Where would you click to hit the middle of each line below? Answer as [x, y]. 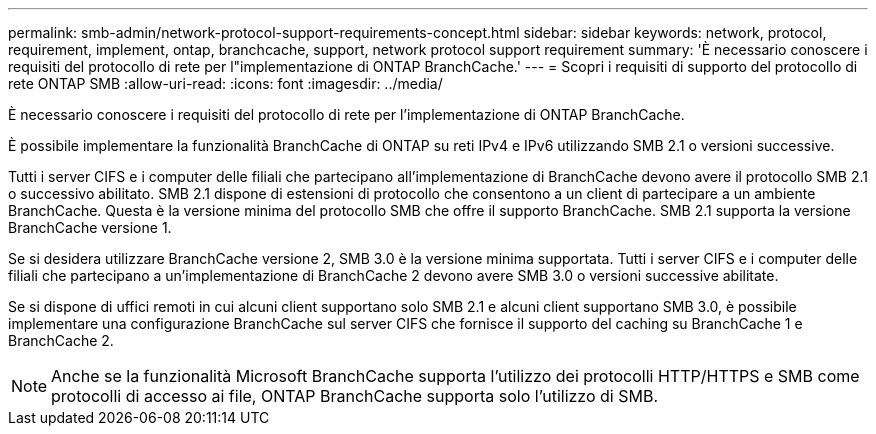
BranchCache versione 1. [90, 227]
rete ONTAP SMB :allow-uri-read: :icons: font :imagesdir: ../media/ [225, 83]
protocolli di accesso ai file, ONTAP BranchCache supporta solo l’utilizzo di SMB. [355, 396]
